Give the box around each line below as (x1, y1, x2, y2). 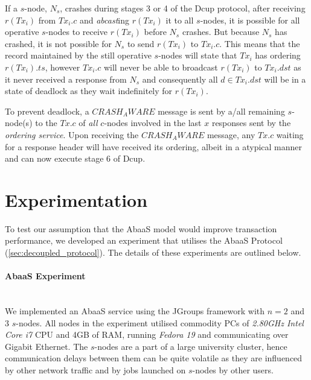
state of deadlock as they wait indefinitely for (5, 84, 173, 97)
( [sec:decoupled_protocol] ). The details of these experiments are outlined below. (5, 246, 301, 259)
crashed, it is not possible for (5, 37, 112, 49)
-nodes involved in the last (104, 116, 202, 129)
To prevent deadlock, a (5, 104, 89, 117)
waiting (276, 128, 304, 141)
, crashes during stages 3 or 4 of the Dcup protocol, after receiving (60, 2, 306, 14)
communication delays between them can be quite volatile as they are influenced (5, 352, 303, 364)
